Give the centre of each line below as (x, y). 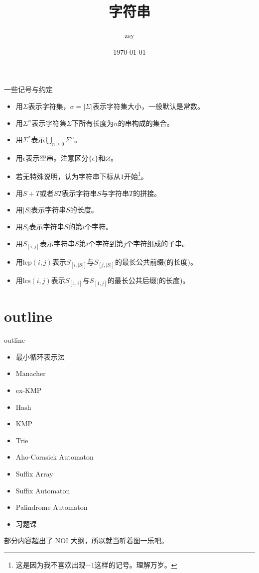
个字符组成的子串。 (158, 243)
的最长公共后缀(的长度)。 (148, 280)
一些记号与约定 (28, 89)
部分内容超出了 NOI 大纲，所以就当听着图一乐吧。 (86, 540)
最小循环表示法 (40, 356)
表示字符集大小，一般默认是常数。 (149, 106)
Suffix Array (34, 473)
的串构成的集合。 (146, 123)
